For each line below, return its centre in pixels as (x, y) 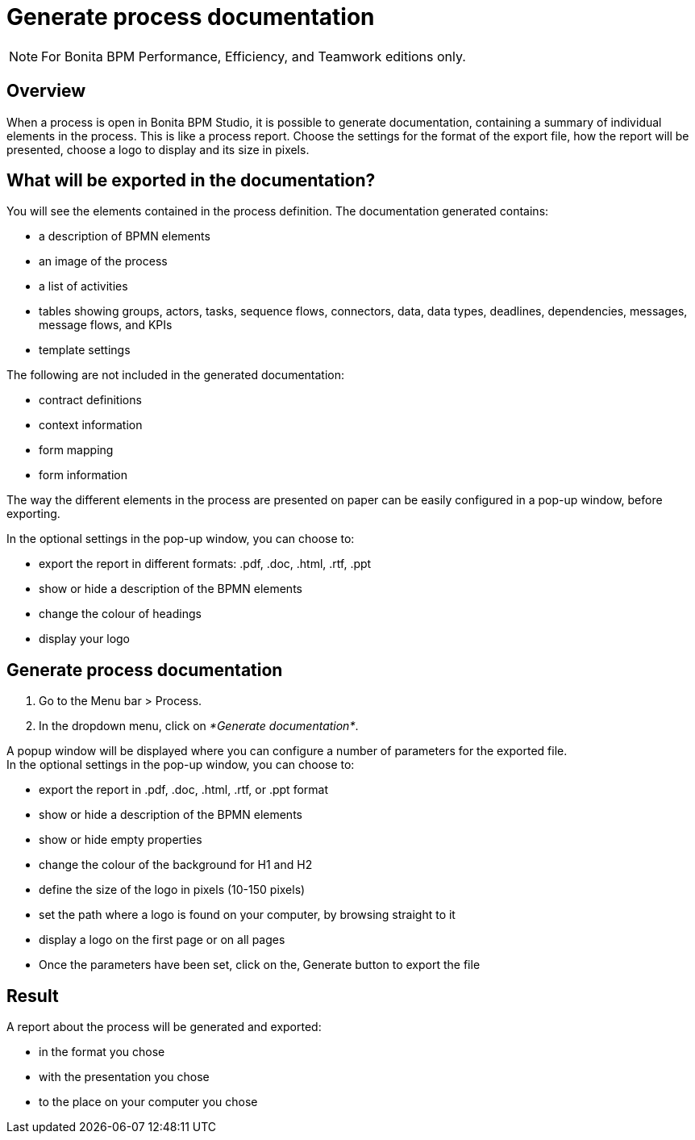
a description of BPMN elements (125, 236)
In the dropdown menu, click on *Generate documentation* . (199, 726)
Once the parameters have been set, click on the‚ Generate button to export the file (260, 965)
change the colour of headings (120, 614)
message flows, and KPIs (106, 325)
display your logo (85, 639)
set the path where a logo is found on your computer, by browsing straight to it (247, 915)
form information (83, 475)
